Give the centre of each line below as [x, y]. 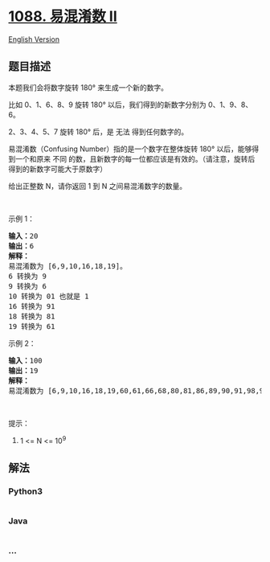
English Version [34, 39]
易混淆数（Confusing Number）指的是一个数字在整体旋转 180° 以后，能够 [130, 149]
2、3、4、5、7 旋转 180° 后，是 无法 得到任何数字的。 [98, 131]
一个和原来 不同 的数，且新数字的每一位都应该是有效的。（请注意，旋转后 [135, 158]
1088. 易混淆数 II [63, 16]
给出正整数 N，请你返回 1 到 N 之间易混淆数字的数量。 [98, 186]
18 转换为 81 [32, 316]
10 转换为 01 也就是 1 [49, 296]
